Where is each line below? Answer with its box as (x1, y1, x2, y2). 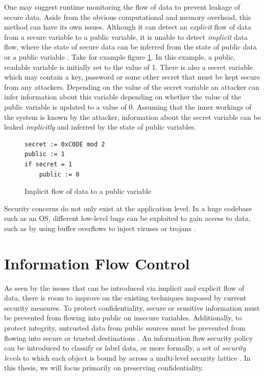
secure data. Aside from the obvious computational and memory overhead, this (4, 11, 251, 22)
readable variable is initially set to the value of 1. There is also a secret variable (4, 61, 253, 72)
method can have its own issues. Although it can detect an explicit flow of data (4, 21, 251, 32)
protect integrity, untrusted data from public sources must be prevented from (4, 322, 246, 333)
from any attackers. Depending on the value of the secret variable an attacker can (4, 81, 259, 92)
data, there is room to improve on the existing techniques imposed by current (4, 292, 247, 303)
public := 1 (25, 151, 65, 158)
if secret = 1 (25, 160, 73, 168)
